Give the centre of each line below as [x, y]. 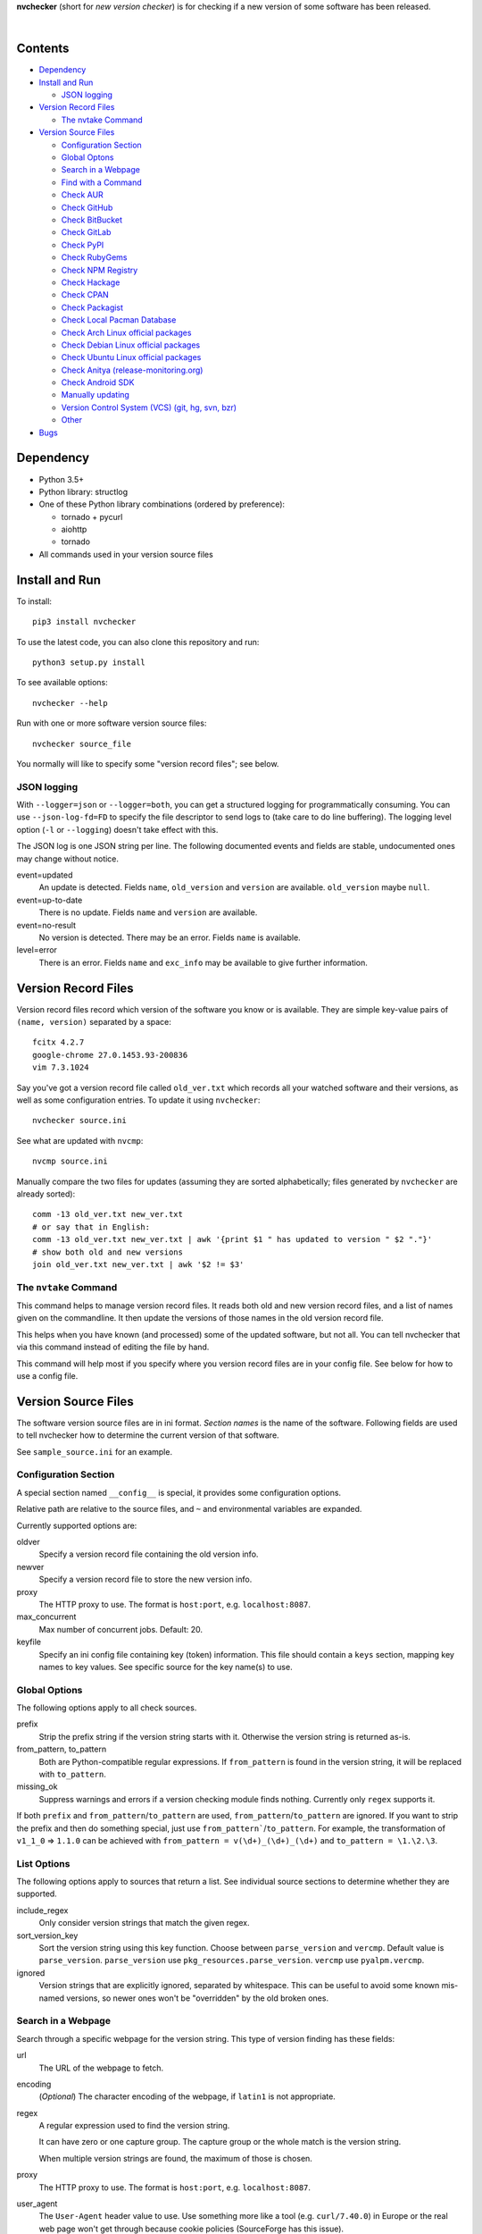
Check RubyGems [95, 257]
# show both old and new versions [108, 1252]
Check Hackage [91, 282]
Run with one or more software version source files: [112, 723]
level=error [37, 950]
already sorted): [46, 1194]
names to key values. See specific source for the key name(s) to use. [166, 1667]
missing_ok [37, 1786]
